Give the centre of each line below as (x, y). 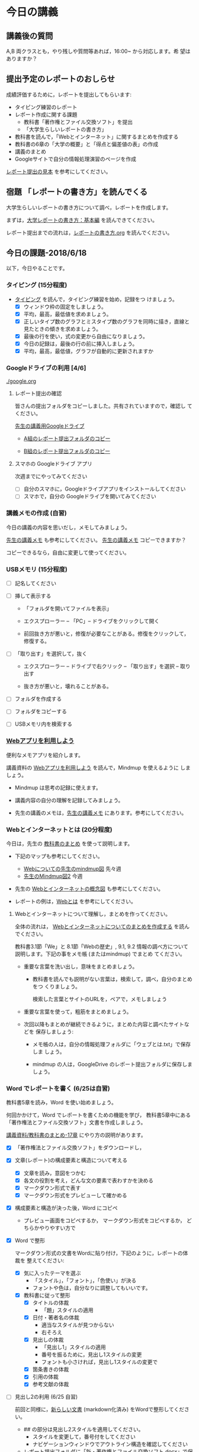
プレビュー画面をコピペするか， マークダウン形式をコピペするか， (104, 1220)
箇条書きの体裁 (51, 1370)
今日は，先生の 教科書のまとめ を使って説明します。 (70, 844)
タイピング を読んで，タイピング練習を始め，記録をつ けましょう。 (96, 299)
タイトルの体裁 (51, 1303)
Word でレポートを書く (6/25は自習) (58, 1089)
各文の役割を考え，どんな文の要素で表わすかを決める (89, 1180)
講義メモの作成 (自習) (36, 513)
